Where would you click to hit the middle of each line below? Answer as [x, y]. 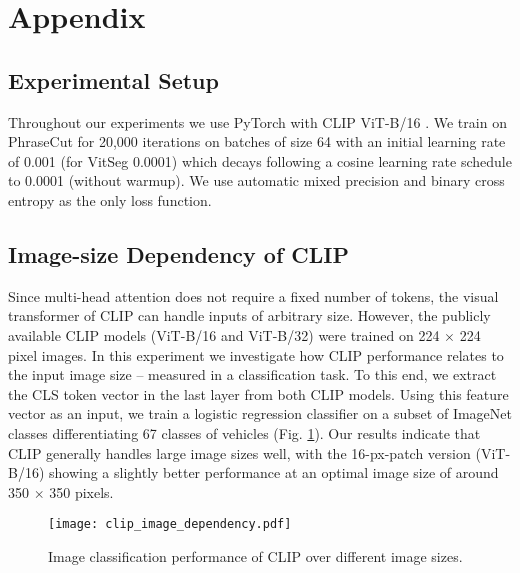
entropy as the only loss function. [110, 199]
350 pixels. [81, 491]
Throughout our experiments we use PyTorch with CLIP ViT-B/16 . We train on [257, 121]
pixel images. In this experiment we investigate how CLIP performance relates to [256, 354]
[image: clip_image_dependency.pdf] [170, 524]
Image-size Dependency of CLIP [178, 253]
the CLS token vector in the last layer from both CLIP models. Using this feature [258, 393]
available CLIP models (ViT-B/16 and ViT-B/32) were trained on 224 [224, 334]
